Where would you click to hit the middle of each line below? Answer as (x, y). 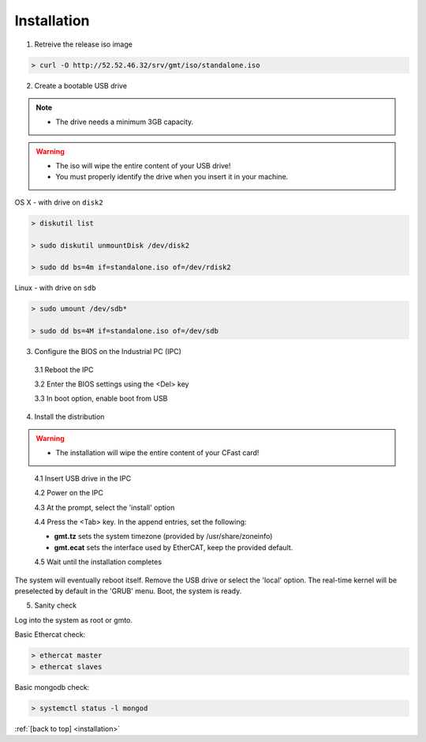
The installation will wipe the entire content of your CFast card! (157, 453)
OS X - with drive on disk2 (59, 202)
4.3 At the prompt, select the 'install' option (105, 507)
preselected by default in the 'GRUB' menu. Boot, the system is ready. (128, 591)
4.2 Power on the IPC (69, 493)
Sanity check (56, 605)
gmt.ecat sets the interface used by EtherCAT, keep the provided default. (174, 547)
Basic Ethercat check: (50, 635)
